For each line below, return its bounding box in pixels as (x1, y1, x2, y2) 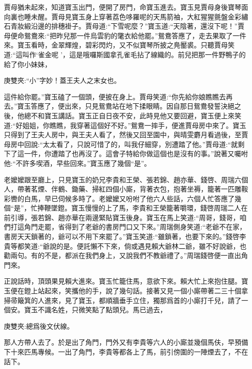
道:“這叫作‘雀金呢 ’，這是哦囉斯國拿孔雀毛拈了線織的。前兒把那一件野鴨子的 (4, 49, 246, 59)
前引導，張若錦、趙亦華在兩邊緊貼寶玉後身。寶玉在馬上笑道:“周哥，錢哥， (4, 212, 240, 222)
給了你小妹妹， (4, 59, 51, 69)
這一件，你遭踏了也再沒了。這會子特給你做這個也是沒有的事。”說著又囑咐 (17, 148, 248, 159)
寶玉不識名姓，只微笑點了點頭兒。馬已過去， (24, 305, 167, 315)
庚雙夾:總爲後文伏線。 (4, 321, 74, 331)
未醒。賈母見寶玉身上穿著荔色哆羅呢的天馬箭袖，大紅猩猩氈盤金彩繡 (31, 11, 248, 21)
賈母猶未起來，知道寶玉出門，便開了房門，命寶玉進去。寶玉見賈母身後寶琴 (4, 2, 241, 12)
